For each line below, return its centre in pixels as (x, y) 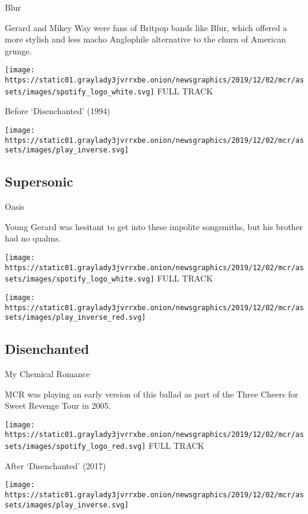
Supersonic (39, 181)
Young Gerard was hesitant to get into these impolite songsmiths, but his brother (154, 226)
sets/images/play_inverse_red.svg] (76, 318)
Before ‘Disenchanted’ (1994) (58, 111)
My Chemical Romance (47, 374)
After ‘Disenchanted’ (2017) (56, 465)
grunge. (19, 51)
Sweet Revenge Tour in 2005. (58, 406)
